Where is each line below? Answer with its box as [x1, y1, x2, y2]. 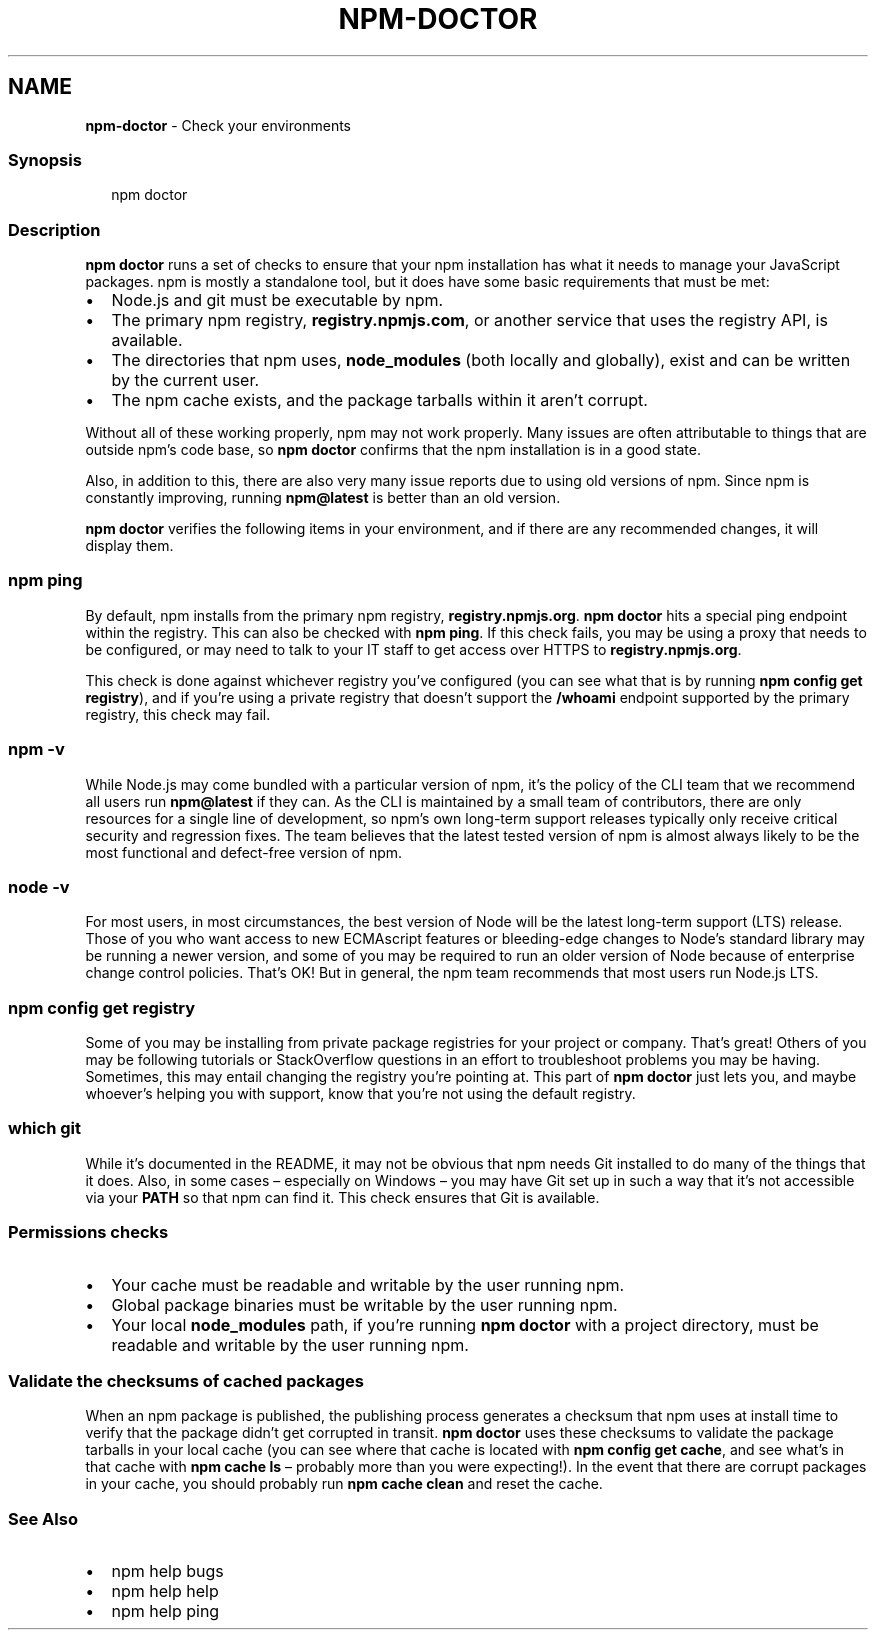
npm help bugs [111, 1561, 224, 1582]
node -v [8, 876, 70, 897]
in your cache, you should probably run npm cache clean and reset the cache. [85, 1475, 603, 1493]
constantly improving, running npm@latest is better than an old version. [85, 489, 561, 507]
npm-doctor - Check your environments [85, 116, 351, 134]
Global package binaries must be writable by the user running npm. [111, 1294, 618, 1315]
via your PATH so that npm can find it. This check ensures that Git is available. [85, 1188, 600, 1206]
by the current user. [111, 370, 260, 391]
